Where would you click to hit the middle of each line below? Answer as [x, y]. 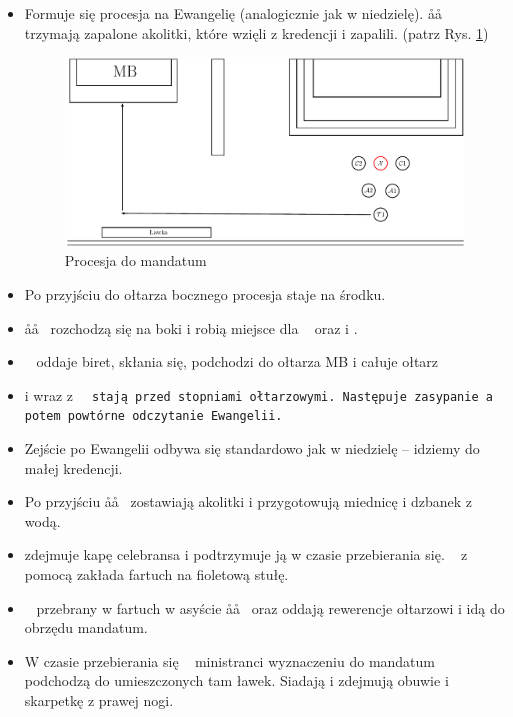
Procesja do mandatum [135, 260]
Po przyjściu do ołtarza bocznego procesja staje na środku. [205, 293]
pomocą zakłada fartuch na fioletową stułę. [156, 573]
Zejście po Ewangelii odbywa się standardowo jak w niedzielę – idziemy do [252, 448]
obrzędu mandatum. [86, 627]
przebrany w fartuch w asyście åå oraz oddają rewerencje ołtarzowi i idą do [270, 607]
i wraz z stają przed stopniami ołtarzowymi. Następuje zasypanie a [258, 394]
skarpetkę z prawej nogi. [99, 699]
